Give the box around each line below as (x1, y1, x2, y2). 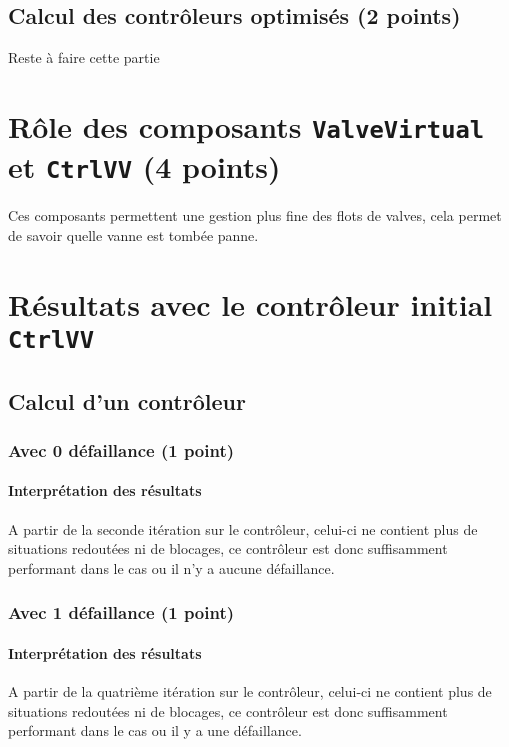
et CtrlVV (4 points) (8, 146, 281, 187)
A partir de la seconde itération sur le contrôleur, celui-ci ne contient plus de (8, 518, 478, 539)
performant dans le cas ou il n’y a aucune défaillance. (8, 557, 335, 578)
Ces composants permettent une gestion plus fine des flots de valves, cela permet (8, 205, 502, 226)
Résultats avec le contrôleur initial (8, 283, 493, 324)
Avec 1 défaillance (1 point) (8, 600, 235, 625)
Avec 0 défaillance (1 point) (8, 437, 235, 462)
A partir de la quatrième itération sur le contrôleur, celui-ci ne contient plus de (8, 681, 492, 702)
